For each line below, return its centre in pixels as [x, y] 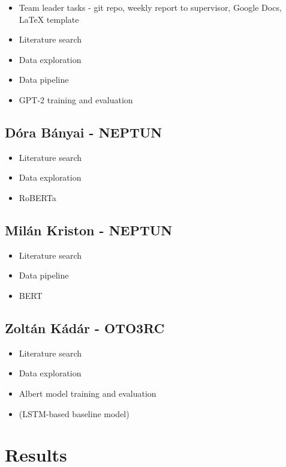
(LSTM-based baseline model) [74, 413]
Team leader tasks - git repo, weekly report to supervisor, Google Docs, [150, 7]
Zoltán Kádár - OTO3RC [85, 327]
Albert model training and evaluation [88, 393]
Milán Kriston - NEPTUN [89, 230]
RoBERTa [37, 197]
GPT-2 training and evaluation [76, 99]
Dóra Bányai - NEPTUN [84, 132]
